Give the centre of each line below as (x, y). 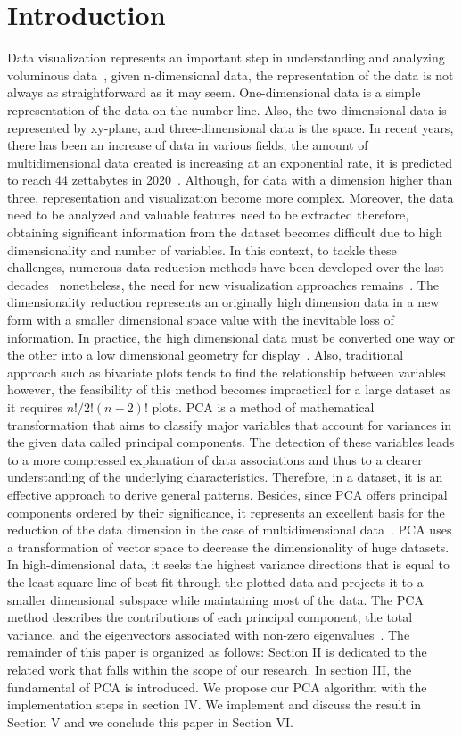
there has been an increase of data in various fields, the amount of (188, 145)
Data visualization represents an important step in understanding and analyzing (226, 58)
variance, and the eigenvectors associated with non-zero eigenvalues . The (209, 634)
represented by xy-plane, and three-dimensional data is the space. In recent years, (231, 127)
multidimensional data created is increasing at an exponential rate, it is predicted (230, 162)
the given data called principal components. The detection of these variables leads (231, 442)
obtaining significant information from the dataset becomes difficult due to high (225, 232)
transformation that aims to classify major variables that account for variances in (230, 424)
